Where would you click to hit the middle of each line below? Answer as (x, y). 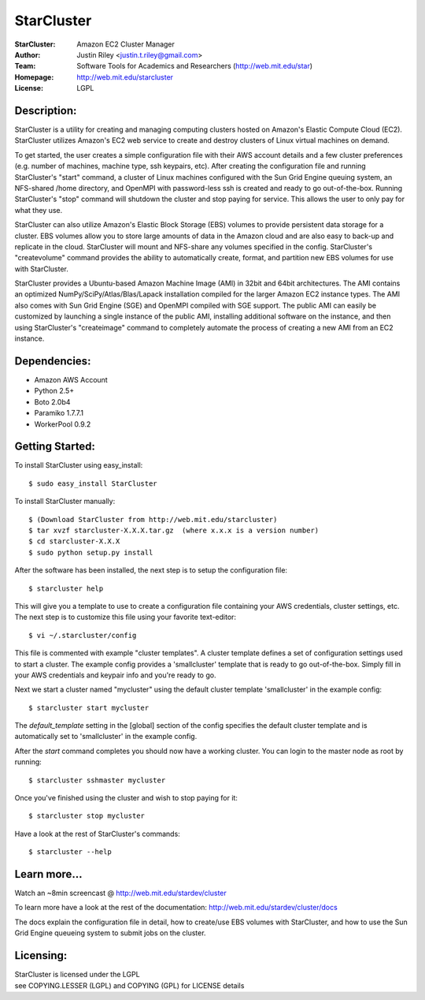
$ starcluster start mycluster (89, 707)
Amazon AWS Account (71, 379)
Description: (46, 110)
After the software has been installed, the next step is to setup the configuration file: (151, 570)
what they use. (39, 210)
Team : (25, 66)
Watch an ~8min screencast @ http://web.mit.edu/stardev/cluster (121, 893)
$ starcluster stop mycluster (87, 816)
